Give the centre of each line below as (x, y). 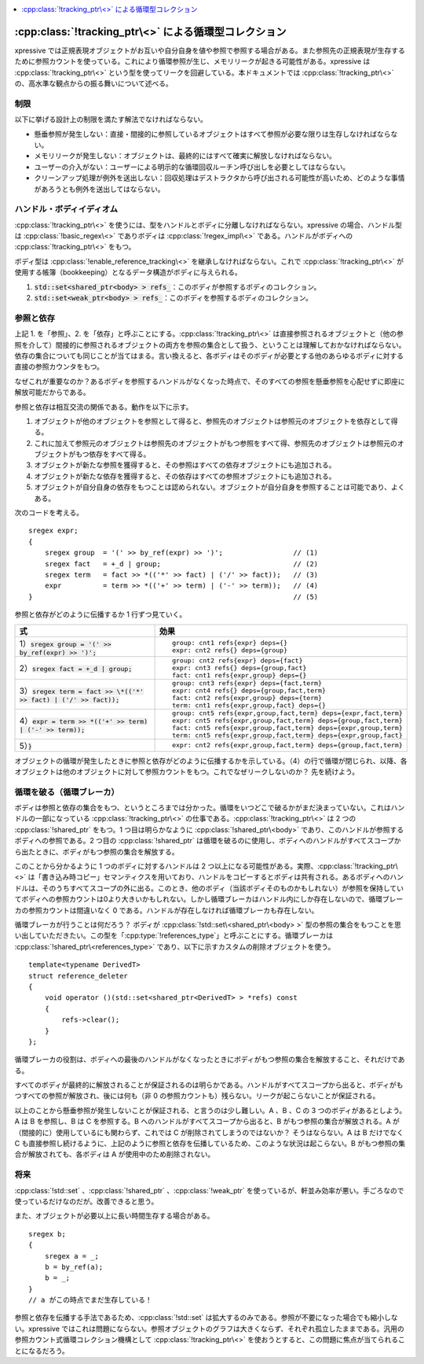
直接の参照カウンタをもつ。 (59, 367)
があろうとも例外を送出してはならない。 (99, 189)
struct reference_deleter (79, 976)
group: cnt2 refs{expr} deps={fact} (237, 660)
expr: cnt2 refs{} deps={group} (230, 650)
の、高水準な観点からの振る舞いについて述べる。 (93, 83)
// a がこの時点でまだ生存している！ (90, 1300)
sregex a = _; (72, 1256)
